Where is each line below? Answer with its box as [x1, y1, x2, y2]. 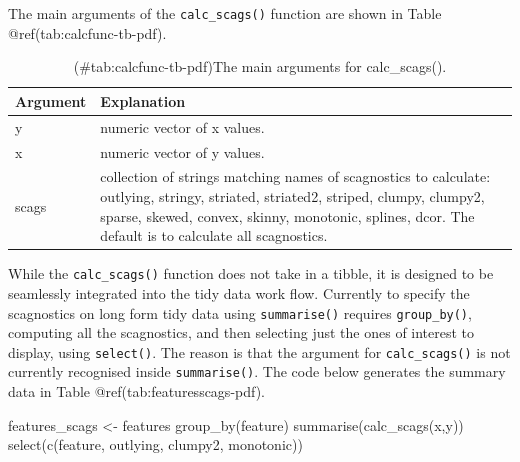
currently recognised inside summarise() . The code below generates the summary [8, 361, 506, 382]
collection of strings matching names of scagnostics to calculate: [100, 166, 491, 187]
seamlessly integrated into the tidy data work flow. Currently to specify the [8, 282, 470, 303]
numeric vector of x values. [100, 116, 265, 137]
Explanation [100, 90, 186, 111]
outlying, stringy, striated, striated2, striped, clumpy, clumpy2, [100, 185, 485, 206]
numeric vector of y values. [100, 141, 265, 162]
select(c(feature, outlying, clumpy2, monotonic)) [8, 434, 303, 455]
